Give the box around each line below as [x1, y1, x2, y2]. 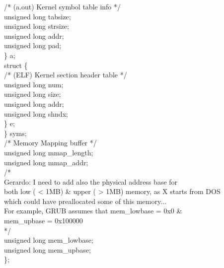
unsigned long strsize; [4, 21, 69, 31]
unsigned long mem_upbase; [4, 244, 91, 255]
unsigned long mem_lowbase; [4, 235, 93, 245]
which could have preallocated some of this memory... [4, 196, 166, 206]
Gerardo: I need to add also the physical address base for [4, 176, 178, 187]
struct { [4, 60, 28, 70]
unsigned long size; [4, 89, 61, 99]
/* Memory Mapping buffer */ [4, 137, 97, 148]
